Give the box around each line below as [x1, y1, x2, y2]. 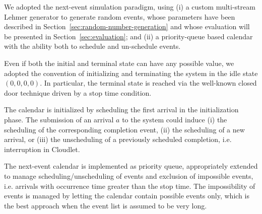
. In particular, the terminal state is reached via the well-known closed [40, 78, 257, 88]
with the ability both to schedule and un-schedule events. [4, 41, 181, 51]
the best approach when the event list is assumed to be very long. [4, 200, 207, 210]
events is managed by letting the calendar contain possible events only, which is [4, 190, 249, 201]
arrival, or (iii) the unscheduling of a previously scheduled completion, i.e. [4, 134, 232, 145]
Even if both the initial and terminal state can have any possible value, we [4, 57, 234, 68]
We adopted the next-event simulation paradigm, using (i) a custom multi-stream [4, 2, 255, 12]
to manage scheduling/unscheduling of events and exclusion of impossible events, [4, 170, 253, 181]
